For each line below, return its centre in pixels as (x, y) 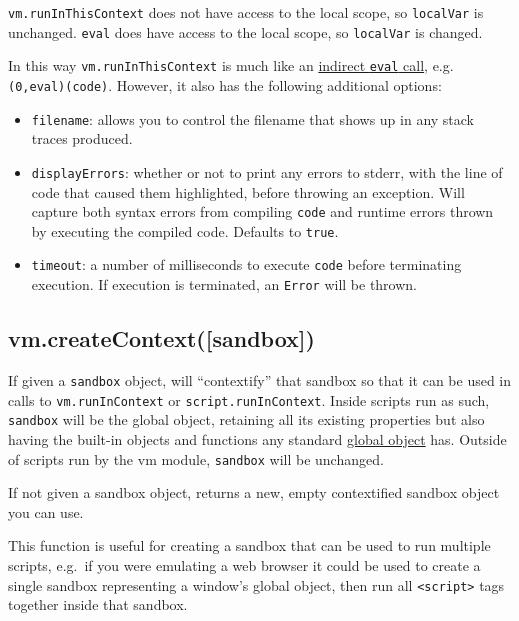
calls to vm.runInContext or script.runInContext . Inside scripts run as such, (249, 399)
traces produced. (82, 138)
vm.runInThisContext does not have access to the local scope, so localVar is (246, 12)
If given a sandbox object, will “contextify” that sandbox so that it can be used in (260, 379)
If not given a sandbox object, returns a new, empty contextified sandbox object (254, 492)
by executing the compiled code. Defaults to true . (185, 230)
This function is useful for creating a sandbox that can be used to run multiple (249, 545)
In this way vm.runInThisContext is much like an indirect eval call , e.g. (231, 65)
